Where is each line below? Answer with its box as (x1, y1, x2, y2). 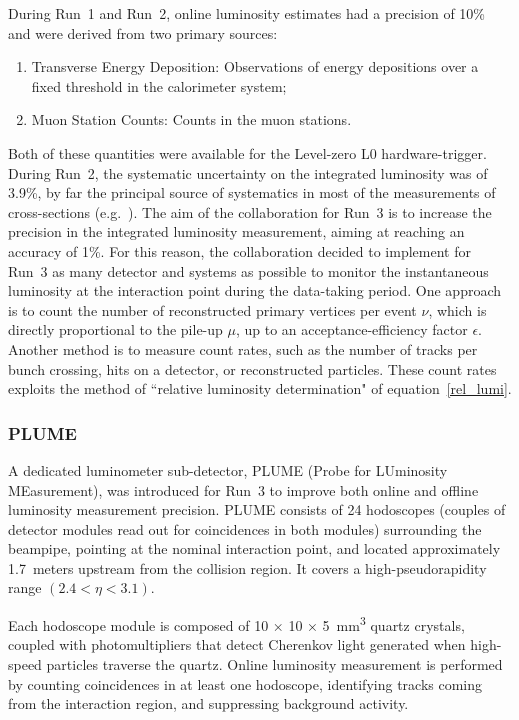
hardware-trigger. (381, 142, 487, 163)
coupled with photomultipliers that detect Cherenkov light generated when (8, 634, 466, 655)
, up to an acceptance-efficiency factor (235, 319, 468, 340)
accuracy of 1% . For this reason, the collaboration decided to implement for (8, 240, 471, 261)
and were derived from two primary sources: (8, 22, 278, 43)
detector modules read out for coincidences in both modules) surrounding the (8, 518, 482, 539)
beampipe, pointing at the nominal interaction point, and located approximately (8, 538, 501, 559)
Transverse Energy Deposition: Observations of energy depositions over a (31, 56, 479, 77)
